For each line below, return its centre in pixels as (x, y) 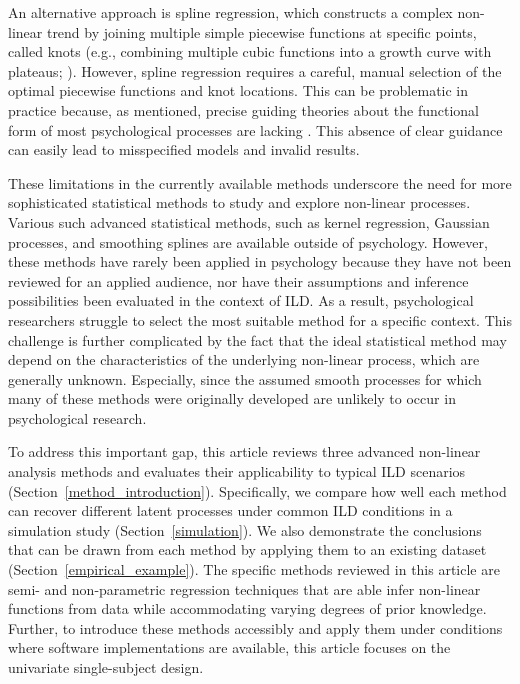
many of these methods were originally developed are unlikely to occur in (232, 398)
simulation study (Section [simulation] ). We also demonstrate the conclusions (245, 529)
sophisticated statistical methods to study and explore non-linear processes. (239, 202)
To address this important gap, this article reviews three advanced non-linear (244, 451)
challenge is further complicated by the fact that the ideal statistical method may (257, 339)
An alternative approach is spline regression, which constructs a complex (230, 12)
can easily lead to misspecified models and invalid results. (184, 149)
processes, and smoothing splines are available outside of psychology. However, (248, 241)
